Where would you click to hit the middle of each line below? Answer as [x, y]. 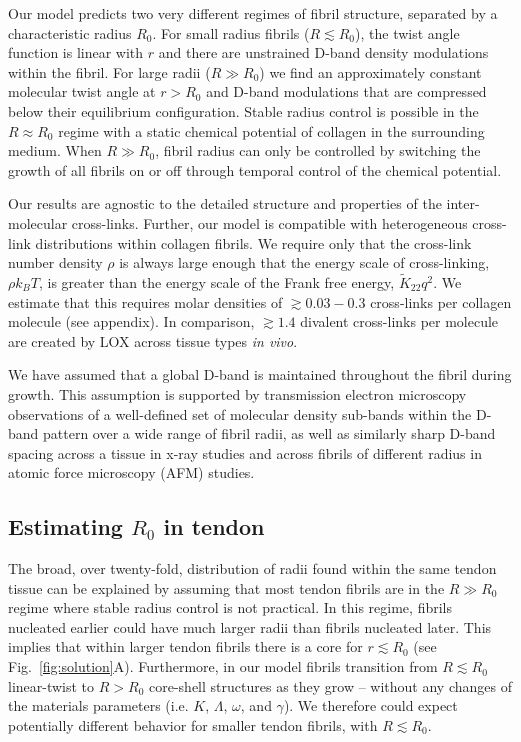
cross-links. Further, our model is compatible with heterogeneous [269, 222]
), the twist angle [407, 32]
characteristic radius [70, 32]
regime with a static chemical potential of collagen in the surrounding [271, 130]
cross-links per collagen [441, 301]
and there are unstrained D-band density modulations [323, 52]
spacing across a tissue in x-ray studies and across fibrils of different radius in [245, 452]
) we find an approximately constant [370, 71]
